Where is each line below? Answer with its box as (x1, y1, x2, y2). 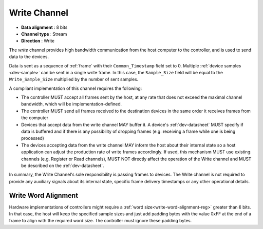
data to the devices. (9, 54, 49, 60)
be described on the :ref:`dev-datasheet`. (21, 163, 104, 168)
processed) (21, 135, 44, 141)
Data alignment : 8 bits (21, 24, 68, 30)
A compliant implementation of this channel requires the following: (9, 85, 142, 91)
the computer (21, 115, 49, 121)
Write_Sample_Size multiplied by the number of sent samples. (9, 76, 139, 83)
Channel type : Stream (21, 31, 68, 37)
